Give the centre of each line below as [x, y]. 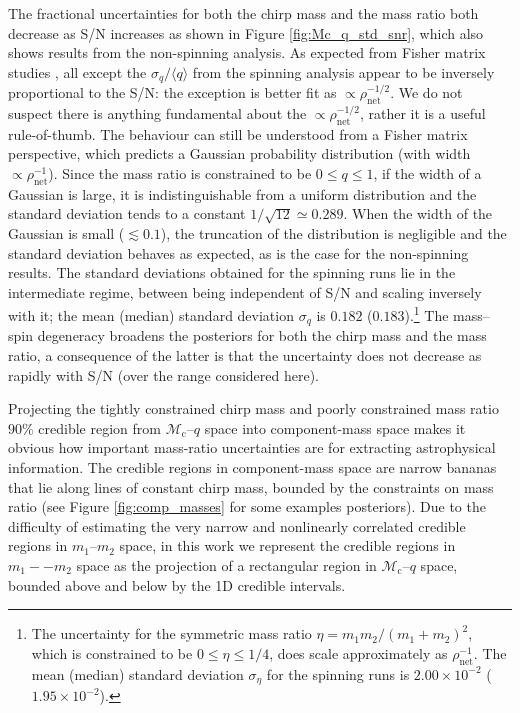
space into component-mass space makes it [335, 427]
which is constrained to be [112, 652]
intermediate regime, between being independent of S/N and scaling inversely [245, 291]
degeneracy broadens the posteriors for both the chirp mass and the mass [262, 335]
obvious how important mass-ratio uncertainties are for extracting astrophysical [252, 447]
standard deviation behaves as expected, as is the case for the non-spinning [238, 252]
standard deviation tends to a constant [127, 213]
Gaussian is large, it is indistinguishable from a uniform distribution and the [242, 193]
